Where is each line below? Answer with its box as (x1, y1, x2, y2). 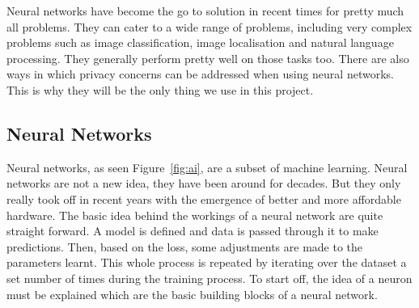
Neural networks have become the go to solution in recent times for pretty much (6, 2, 404, 19)
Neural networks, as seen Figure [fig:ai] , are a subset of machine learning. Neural (6, 158, 408, 175)
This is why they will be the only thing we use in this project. (6, 81, 314, 98)
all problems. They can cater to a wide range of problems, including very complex (6, 18, 413, 35)
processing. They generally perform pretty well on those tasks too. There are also (6, 49, 409, 66)
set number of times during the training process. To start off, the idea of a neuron (6, 269, 413, 286)
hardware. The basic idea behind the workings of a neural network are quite (6, 206, 383, 223)
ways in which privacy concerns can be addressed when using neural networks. (6, 65, 394, 82)
